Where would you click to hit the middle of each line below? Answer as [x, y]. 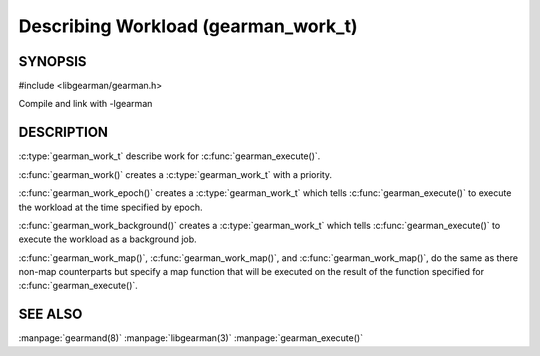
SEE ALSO [50, 314]
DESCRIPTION [63, 132]
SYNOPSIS [52, 61]
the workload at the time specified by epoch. [110, 207]
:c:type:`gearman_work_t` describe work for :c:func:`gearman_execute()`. [169, 156]
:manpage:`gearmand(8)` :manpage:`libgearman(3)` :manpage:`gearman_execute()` [191, 338]
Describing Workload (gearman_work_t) [188, 26]
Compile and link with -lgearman [85, 104]
